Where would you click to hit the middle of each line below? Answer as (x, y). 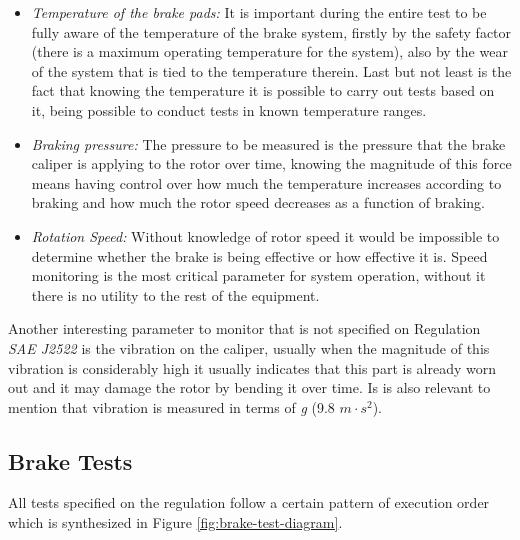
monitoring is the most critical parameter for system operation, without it (258, 275)
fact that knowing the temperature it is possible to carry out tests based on (263, 90)
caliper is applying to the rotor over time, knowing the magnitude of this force (271, 163)
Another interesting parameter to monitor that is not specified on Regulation (244, 328)
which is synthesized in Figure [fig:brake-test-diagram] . (175, 522)
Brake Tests (70, 460)
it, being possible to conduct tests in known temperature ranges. (229, 109)
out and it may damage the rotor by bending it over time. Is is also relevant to (249, 387)
